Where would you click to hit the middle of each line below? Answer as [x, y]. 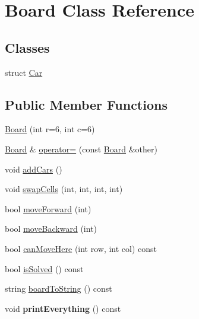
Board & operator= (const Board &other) [81, 149]
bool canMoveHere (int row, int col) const [81, 248]
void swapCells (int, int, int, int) [64, 189]
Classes [27, 47]
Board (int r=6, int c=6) [50, 129]
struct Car [24, 72]
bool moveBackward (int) [51, 229]
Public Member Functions [86, 104]
